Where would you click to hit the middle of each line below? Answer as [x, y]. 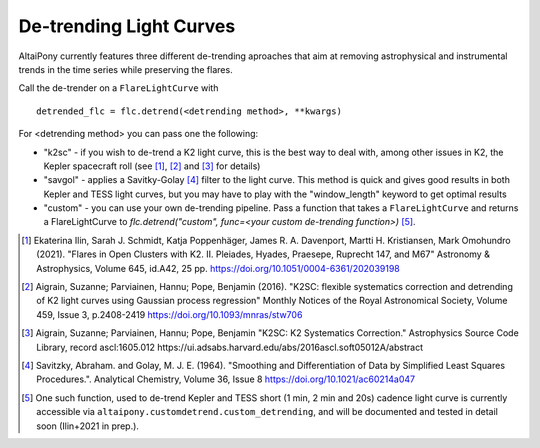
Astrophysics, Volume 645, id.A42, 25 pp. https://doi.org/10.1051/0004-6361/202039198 [218, 268]
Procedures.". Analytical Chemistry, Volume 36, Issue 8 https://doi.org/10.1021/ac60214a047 [225, 379]
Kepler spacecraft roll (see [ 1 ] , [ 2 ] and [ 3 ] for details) [152, 166]
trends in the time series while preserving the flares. [126, 69]
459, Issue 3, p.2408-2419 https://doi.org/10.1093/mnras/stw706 [169, 314]
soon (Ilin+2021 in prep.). [88, 426]
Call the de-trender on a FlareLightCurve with [118, 88]
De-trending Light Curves [127, 26]
